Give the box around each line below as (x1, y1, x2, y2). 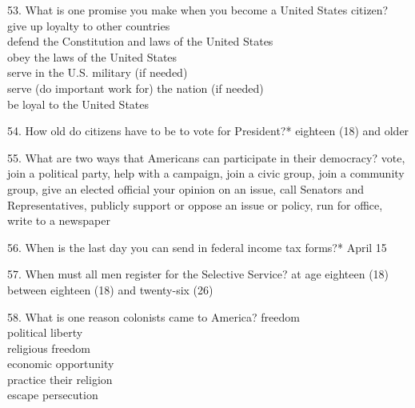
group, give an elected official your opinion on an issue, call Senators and (7, 180, 365, 197)
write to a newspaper (7, 212, 110, 229)
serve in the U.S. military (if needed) (7, 64, 188, 81)
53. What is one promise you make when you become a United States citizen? (7, 2, 389, 18)
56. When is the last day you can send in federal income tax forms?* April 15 (7, 238, 387, 255)
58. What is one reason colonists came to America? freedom (7, 308, 300, 325)
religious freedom (7, 339, 90, 356)
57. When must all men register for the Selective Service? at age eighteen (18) (7, 266, 389, 282)
